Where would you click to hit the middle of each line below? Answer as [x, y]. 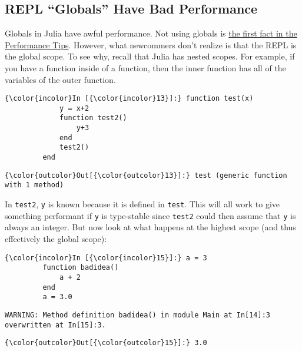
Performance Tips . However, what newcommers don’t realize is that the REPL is [151, 44]
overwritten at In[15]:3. [55, 325]
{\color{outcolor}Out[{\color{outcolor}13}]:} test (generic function [146, 175]
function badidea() [81, 268]
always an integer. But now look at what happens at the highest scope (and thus [150, 227]
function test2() [93, 118]
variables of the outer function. [60, 79]
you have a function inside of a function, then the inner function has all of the [145, 67]
